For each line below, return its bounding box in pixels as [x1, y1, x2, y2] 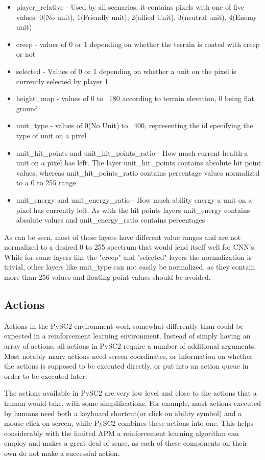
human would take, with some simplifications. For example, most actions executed [4, 398, 261, 408]
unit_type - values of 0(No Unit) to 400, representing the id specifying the [16, 120, 253, 131]
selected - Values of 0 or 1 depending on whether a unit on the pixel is [16, 65, 236, 76]
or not [16, 49, 36, 59]
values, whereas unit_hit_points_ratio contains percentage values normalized [16, 167, 260, 178]
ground [16, 103, 38, 113]
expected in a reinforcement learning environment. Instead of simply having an [4, 330, 251, 341]
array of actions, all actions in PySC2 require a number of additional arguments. [4, 341, 256, 351]
